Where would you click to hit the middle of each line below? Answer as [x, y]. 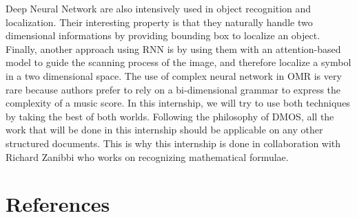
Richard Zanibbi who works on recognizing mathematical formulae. [147, 156]
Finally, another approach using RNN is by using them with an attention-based [173, 48]
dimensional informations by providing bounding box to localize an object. [163, 35]
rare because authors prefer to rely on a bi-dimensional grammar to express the [173, 89]
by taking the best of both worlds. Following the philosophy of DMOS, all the [170, 116]
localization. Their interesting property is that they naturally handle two [159, 22]
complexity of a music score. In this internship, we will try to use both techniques [178, 103]
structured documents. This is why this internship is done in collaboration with [173, 143]
